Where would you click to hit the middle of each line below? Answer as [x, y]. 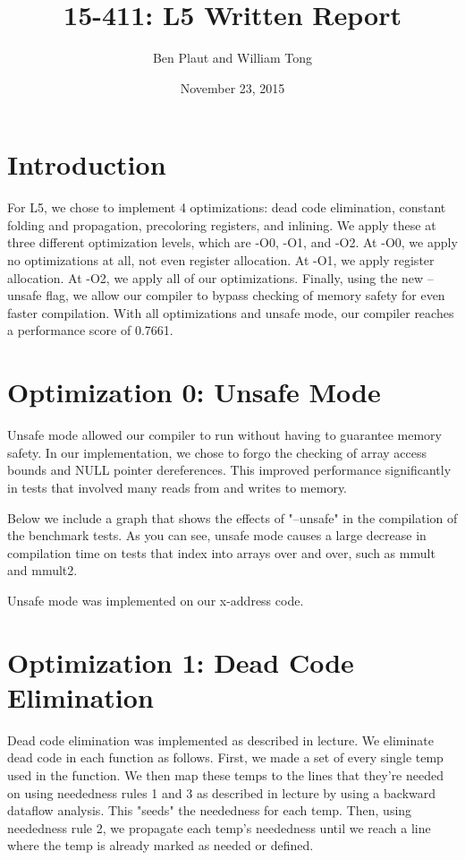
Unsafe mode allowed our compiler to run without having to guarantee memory [224, 435]
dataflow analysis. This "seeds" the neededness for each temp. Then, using [210, 810]
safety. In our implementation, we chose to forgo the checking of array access [217, 452]
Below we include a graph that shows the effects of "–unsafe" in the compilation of [232, 517]
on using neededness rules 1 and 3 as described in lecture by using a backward [222, 792]
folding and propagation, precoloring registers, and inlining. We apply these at [222, 224]
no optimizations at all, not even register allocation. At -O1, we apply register [221, 260]
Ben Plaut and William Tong [232, 58]
